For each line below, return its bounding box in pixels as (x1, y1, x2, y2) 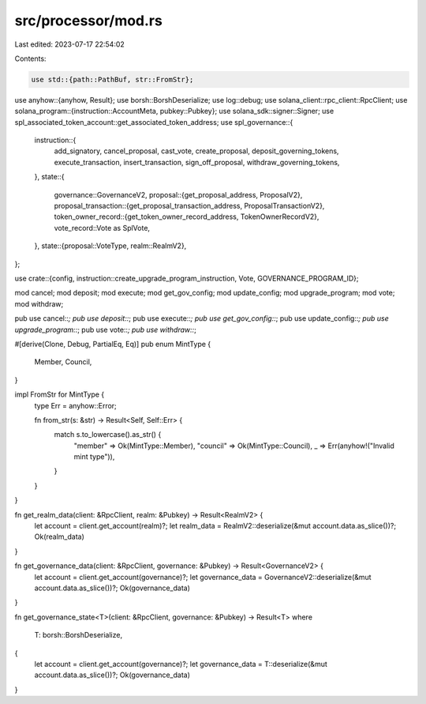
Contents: (14, 54, 47, 63)
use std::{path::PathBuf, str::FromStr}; (31, 75, 194, 84)
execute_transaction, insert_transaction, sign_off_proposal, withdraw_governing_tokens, (54, 157, 340, 167)
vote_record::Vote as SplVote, (54, 223, 150, 232)
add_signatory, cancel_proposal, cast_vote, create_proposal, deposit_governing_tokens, (54, 146, 339, 156)
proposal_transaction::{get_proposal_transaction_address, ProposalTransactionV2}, (54, 201, 325, 211)
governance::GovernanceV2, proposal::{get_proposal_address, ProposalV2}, (54, 190, 303, 199)
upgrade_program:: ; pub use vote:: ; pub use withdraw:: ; (14, 325, 197, 334)
